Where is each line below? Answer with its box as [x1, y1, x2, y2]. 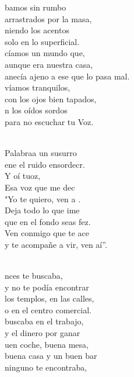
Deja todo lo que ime [5, 204, 80, 216]
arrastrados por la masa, [5, 12, 92, 25]
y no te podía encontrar [5, 281, 89, 293]
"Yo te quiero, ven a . [5, 192, 81, 205]
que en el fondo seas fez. [5, 215, 91, 227]
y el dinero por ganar [5, 327, 80, 339]
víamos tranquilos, [5, 81, 70, 94]
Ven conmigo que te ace [5, 227, 90, 239]
